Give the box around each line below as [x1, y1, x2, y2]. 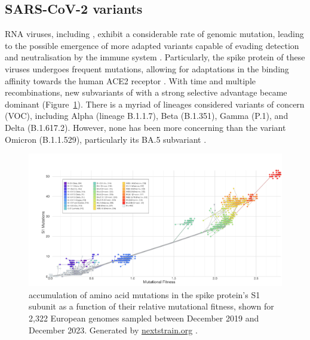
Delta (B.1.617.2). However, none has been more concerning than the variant [5, 121, 286, 133]
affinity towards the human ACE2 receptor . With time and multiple [5, 74, 256, 87]
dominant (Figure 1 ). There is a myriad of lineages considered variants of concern [5, 97, 305, 110]
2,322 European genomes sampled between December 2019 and [29, 312, 259, 324]
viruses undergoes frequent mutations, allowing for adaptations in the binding [5, 62, 289, 75]
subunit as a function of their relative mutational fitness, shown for [29, 300, 274, 313]
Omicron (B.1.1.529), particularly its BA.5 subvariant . [5, 133, 207, 145]
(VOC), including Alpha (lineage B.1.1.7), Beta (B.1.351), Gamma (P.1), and [5, 109, 288, 122]
